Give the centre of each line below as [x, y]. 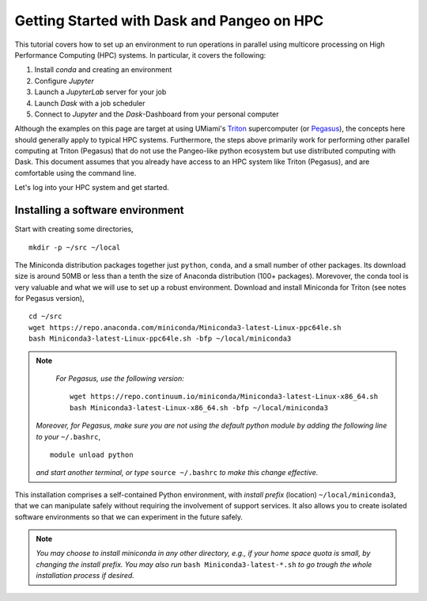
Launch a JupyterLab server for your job [100, 92]
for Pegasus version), [49, 299]
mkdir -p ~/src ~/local [75, 247]
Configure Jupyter [64, 81]
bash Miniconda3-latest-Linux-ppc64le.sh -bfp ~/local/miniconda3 [160, 339]
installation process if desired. [85, 576]
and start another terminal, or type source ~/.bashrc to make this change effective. [177, 473]
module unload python [92, 455]
